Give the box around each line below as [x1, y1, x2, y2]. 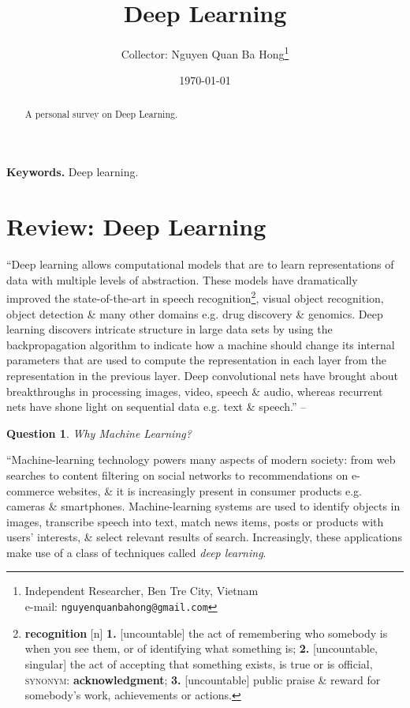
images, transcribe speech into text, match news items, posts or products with [6, 513, 384, 529]
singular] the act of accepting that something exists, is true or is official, [24, 655, 373, 672]
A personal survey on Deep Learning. [24, 107, 178, 120]
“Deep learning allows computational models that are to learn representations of [6, 256, 394, 273]
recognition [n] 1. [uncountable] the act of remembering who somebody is [24, 624, 388, 641]
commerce [6, 482, 54, 499]
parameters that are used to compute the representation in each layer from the [6, 352, 386, 368]
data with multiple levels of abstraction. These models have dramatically [6, 271, 358, 288]
